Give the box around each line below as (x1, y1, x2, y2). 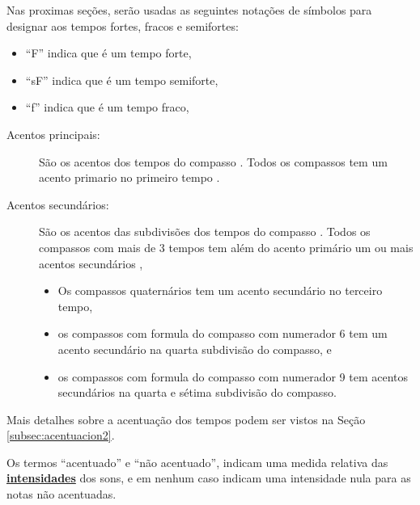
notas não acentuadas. (6, 486, 117, 503)
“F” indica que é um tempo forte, (25, 44, 192, 61)
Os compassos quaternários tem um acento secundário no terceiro (57, 282, 383, 299)
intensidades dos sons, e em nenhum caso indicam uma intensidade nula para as (6, 469, 411, 486)
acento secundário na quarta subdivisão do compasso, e (57, 340, 332, 357)
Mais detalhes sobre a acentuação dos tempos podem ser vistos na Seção (6, 410, 366, 427)
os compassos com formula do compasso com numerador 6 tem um (57, 325, 388, 342)
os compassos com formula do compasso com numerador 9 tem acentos (57, 368, 409, 385)
